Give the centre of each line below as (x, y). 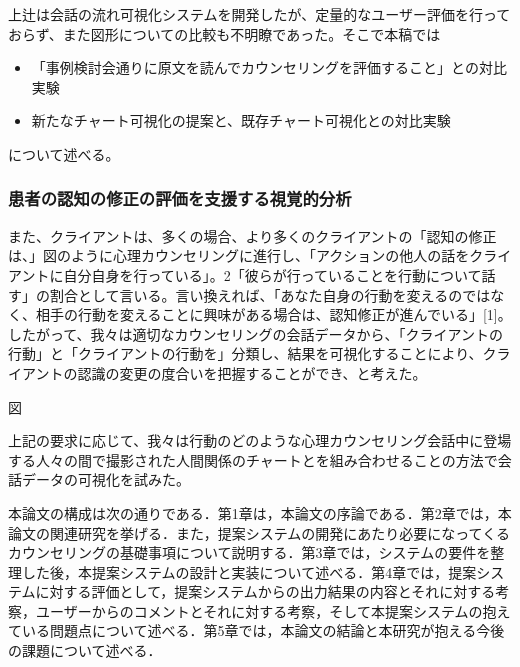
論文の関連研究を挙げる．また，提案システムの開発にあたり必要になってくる (259, 532)
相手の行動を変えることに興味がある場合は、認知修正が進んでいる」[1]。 (273, 314)
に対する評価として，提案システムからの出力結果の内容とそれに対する (265, 591)
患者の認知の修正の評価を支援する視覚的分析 (180, 198)
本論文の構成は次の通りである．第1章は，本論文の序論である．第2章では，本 (260, 512)
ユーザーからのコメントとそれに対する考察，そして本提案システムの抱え (273, 610)
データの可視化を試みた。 (105, 479)
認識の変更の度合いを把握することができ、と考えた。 (252, 372)
